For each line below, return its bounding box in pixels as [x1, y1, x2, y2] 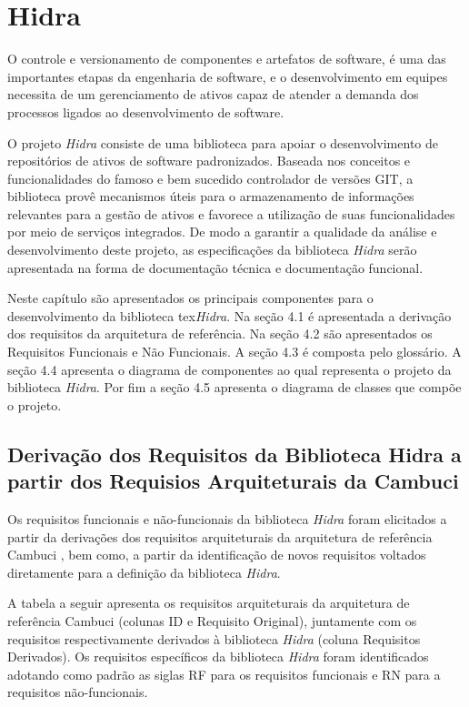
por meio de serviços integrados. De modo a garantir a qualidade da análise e [7, 222, 437, 241]
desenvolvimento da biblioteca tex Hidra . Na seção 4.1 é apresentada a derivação [7, 306, 452, 325]
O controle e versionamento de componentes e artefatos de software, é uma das [7, 49, 446, 68]
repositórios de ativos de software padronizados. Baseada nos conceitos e [7, 151, 411, 170]
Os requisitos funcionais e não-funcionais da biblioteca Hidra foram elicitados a [7, 510, 447, 528]
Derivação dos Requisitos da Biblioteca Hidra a [7, 439, 462, 468]
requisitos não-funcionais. [7, 682, 148, 702]
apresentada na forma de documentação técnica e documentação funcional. [7, 258, 424, 277]
